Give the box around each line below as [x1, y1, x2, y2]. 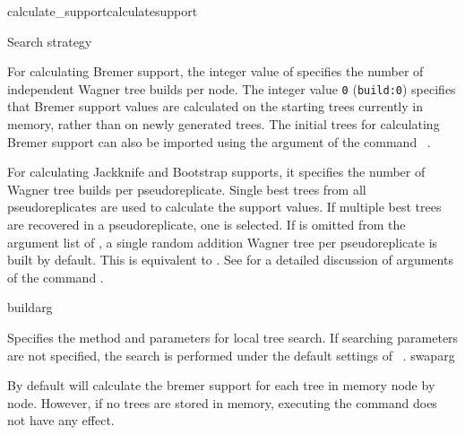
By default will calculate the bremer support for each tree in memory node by [7, 376, 435, 395]
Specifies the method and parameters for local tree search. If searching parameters [7, 327, 459, 346]
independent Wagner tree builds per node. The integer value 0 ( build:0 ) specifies [7, 79, 456, 98]
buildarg [7, 298, 53, 317]
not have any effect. [7, 411, 115, 430]
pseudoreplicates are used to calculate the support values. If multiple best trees [7, 197, 442, 216]
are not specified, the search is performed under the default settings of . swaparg [7, 345, 455, 364]
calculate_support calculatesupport [7, 2, 198, 20]
